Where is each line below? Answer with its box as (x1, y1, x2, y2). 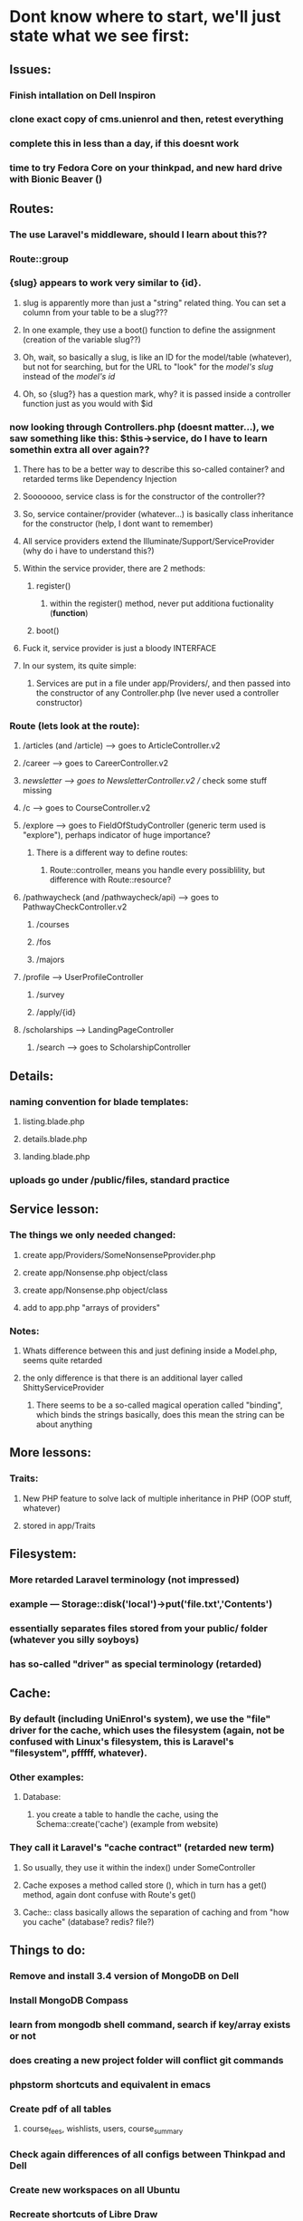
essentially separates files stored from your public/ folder (9, 1621, 269, 1634)
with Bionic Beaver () (9, 173, 102, 186)
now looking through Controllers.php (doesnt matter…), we (9, 420, 275, 433)
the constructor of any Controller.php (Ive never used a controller (35, 687, 279, 698)
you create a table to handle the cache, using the (35, 1809, 219, 1820)
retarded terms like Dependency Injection (22, 474, 177, 485)
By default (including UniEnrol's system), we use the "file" (9, 1713, 271, 1726)
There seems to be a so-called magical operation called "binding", (35, 1399, 283, 1410)
